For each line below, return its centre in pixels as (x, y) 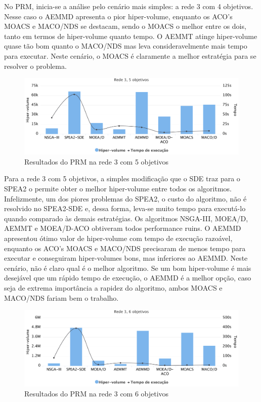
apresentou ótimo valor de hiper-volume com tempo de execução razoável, (118, 238)
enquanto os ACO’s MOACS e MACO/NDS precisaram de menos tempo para (125, 248)
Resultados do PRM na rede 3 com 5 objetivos (97, 161)
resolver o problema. (35, 66)
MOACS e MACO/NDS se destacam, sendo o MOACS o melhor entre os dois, (125, 26)
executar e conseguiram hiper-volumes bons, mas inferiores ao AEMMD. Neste (126, 258)
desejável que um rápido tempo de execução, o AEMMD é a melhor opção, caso (128, 278)
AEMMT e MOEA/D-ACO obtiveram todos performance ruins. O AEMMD (123, 228)
